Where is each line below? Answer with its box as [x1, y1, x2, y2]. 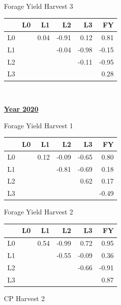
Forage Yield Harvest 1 [4, 120, 73, 130]
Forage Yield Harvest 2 [4, 207, 73, 217]
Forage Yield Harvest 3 [4, 1, 73, 11]
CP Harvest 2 [4, 293, 45, 303]
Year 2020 [4, 104, 39, 114]
